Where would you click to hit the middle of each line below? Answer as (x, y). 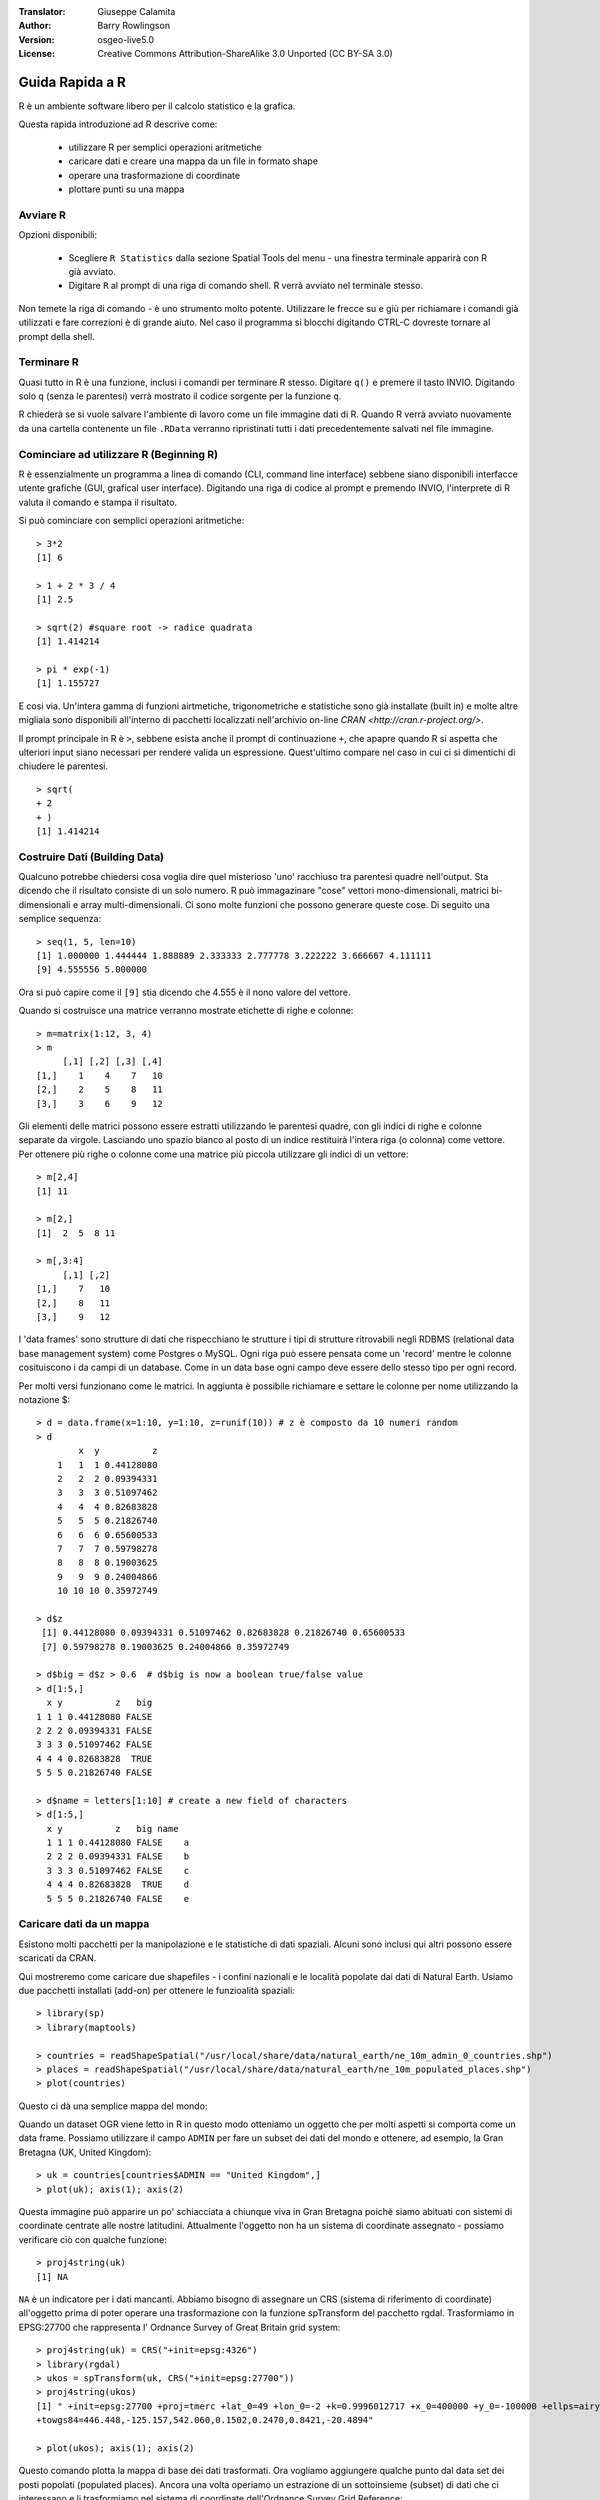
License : (36, 54)
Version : (36, 39)
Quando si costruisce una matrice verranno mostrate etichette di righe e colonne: (186, 1011)
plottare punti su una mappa (126, 189)
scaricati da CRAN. (57, 1958)
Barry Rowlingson (133, 26)
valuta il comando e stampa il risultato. (98, 502)
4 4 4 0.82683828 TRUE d (118, 1884)
